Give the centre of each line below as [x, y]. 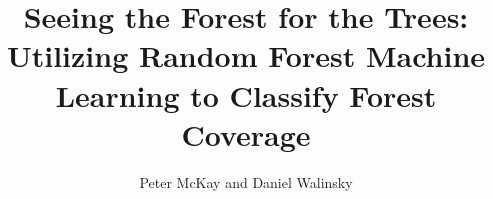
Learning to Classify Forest [246, 94]
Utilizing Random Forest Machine [246, 55]
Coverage [246, 133]
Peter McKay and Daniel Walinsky [246, 181]
